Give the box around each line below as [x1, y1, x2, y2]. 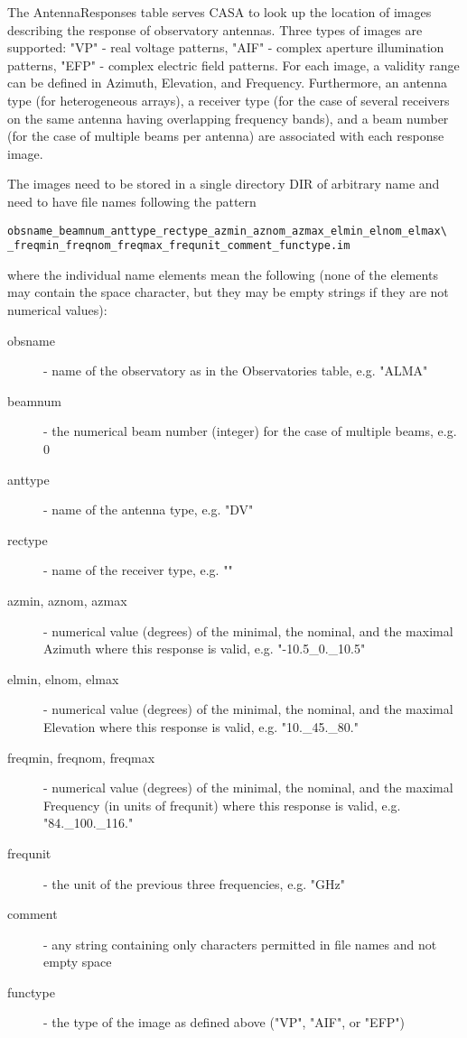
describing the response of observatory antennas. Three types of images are [7, 20, 423, 39]
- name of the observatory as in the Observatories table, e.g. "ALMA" [43, 361, 428, 380]
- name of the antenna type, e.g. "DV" [43, 500, 254, 519]
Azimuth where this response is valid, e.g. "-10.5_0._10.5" [43, 639, 366, 658]
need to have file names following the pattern [7, 191, 257, 210]
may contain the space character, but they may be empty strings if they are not [7, 283, 449, 301]
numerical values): [7, 301, 107, 320]
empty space [43, 952, 112, 971]
